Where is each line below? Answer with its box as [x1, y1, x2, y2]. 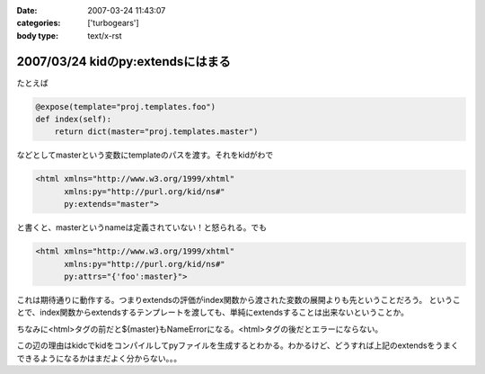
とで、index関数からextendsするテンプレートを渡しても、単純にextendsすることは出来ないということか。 [16, 307, 409, 318]
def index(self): [35, 114, 112, 125]
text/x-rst [87, 30, 122, 40]
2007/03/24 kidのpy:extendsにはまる [16, 54, 231, 69]
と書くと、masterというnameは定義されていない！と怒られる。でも [16, 222, 267, 233]
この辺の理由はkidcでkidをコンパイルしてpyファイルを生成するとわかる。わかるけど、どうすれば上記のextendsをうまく [16, 340, 459, 351]
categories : [16, 18, 61, 29]
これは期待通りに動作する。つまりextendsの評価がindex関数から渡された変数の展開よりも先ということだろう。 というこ [16, 294, 462, 305]
